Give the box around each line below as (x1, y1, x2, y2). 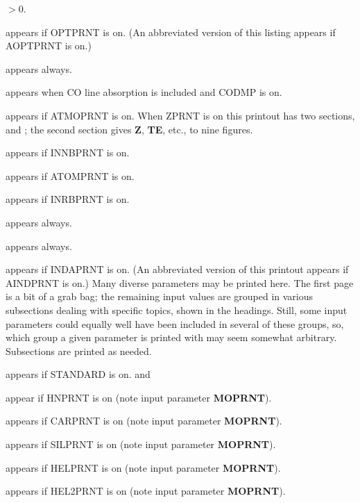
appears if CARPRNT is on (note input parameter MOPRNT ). (6, 413, 282, 428)
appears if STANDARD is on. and (6, 367, 151, 381)
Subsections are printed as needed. (6, 343, 152, 358)
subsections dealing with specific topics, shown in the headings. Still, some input (6, 302, 348, 317)
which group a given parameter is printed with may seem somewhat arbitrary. (6, 330, 337, 345)
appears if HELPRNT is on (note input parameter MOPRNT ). (6, 460, 281, 475)
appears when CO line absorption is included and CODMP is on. (6, 85, 282, 99)
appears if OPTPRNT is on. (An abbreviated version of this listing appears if (6, 24, 336, 39)
